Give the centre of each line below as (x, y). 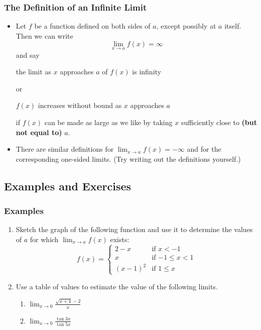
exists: (120, 239)
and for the (204, 149)
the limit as (33, 72)
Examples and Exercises (68, 186)
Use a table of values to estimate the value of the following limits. (117, 286)
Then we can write (44, 35)
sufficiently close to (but (219, 122)
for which (44, 239)
